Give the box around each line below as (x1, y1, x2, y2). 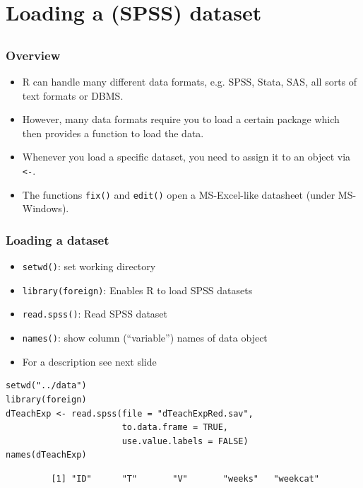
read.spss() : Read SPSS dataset (22, 306, 168, 321)
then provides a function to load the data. (22, 125, 204, 140)
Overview (6, 46, 61, 64)
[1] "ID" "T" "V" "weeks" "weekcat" (51, 473, 319, 484)
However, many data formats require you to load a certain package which (22, 112, 340, 127)
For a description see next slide (22, 354, 157, 368)
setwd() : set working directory (22, 259, 156, 274)
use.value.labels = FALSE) (121, 436, 249, 446)
